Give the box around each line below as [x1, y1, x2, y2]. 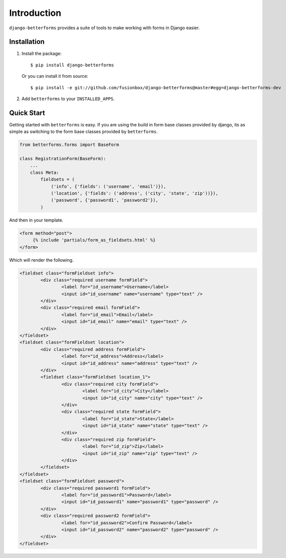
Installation [9, 38, 45, 46]
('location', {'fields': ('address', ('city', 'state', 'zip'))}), [51, 191, 219, 196]
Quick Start [9, 109, 45, 117]
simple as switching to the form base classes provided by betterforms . [9, 129, 158, 135]
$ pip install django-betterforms [30, 62, 114, 68]
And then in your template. [9, 217, 64, 223]
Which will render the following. [9, 257, 74, 263]
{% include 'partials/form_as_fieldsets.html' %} [32, 237, 156, 243]
